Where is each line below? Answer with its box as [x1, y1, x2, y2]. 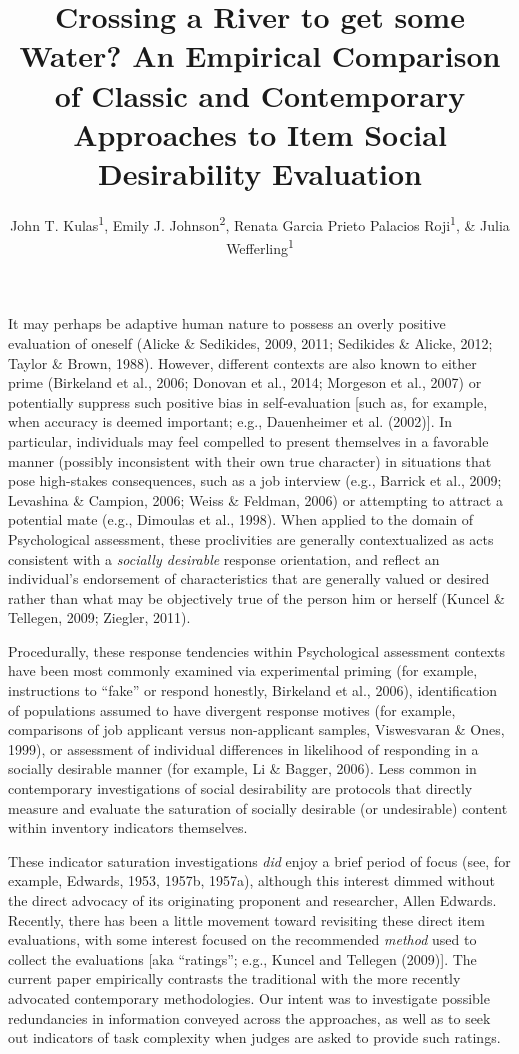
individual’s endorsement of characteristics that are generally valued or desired [8, 568, 490, 589]
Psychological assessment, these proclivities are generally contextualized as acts [8, 528, 494, 549]
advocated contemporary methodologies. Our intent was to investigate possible [8, 987, 490, 1008]
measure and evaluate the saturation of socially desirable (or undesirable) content [8, 797, 508, 818]
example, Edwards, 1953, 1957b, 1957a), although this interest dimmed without [8, 870, 496, 891]
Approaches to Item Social [73, 113, 447, 154]
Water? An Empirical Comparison [19, 35, 501, 76]
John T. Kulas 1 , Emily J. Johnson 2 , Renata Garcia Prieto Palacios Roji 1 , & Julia [10, 211, 510, 235]
